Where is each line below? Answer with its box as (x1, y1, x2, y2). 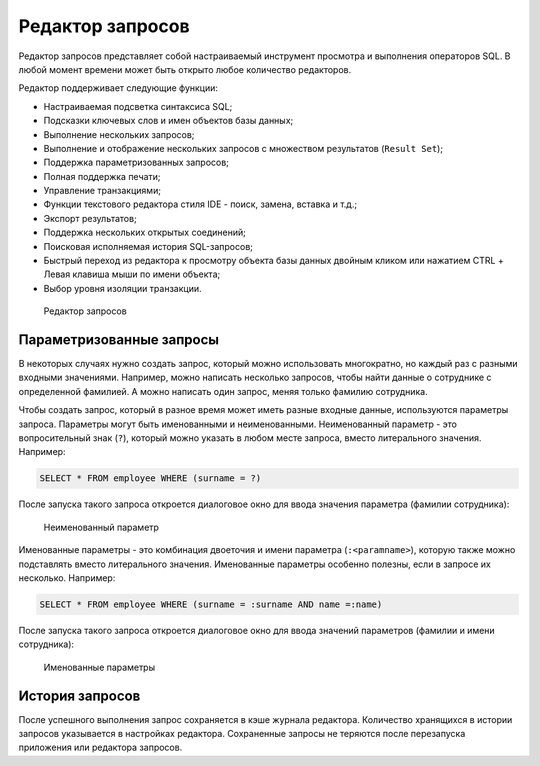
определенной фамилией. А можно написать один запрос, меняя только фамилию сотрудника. (18, 385, 429, 397)
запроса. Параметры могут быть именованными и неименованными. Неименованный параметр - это (18, 418, 457, 430)
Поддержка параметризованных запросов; (43, 156, 230, 169)
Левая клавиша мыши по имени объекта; (43, 268, 221, 280)
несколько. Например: (18, 571, 116, 584)
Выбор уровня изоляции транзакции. (43, 282, 202, 294)
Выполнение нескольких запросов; (43, 128, 195, 140)
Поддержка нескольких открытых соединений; (43, 226, 247, 239)
